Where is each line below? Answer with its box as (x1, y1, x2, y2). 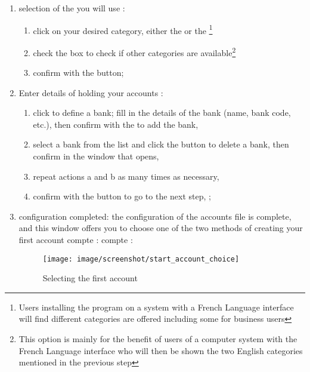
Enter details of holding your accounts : (18, 86, 163, 99)
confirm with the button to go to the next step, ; (33, 190, 211, 202)
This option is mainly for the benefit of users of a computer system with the (18, 333, 297, 345)
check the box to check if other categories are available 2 (33, 44, 236, 59)
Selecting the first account (42, 272, 138, 284)
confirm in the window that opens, (33, 150, 159, 162)
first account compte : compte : (18, 233, 133, 246)
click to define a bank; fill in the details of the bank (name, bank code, (33, 106, 291, 119)
